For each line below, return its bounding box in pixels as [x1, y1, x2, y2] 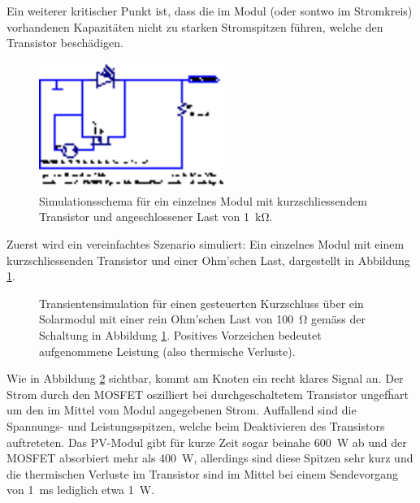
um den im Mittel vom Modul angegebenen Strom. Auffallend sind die [6, 401, 357, 418]
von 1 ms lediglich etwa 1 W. [6, 481, 155, 498]
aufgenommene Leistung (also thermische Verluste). [39, 342, 296, 359]
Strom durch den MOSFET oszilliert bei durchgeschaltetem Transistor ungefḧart [6, 385, 409, 402]
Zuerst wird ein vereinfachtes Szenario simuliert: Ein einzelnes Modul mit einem [6, 236, 405, 253]
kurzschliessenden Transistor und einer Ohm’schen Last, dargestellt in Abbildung [6, 251, 410, 268]
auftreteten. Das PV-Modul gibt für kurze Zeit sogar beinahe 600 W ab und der [6, 433, 407, 450]
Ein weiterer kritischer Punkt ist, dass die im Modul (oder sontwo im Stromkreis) [6, 2, 413, 19]
